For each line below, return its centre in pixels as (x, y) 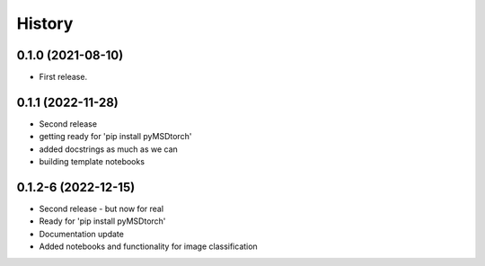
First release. (63, 77)
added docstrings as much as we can (109, 149)
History (45, 23)
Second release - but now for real (101, 209)
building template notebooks (92, 162)
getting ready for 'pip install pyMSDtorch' (115, 137)
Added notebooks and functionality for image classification (148, 246)
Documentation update (82, 234)
